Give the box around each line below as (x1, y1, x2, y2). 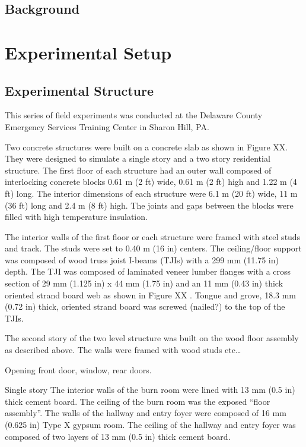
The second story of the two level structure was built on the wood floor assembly (5, 332, 299, 344)
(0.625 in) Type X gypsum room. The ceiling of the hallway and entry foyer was (5, 418, 296, 431)
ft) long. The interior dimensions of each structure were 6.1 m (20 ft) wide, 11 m (5, 187, 298, 199)
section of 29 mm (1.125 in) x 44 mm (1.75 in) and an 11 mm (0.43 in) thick (5, 277, 283, 289)
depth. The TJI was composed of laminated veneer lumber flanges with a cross (5, 265, 291, 278)
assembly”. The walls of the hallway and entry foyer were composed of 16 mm (5, 407, 286, 419)
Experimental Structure (5, 81, 154, 99)
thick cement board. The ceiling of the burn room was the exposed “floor (5, 395, 270, 407)
